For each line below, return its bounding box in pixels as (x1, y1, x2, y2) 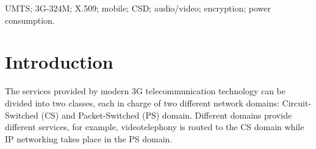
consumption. (5, 13, 55, 26)
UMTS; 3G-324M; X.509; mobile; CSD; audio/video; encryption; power (5, 2, 271, 14)
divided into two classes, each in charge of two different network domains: (5, 96, 279, 109)
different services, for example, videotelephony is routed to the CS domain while (5, 120, 304, 133)
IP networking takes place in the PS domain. (5, 132, 173, 145)
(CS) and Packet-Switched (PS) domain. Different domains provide (41, 108, 292, 121)
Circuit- (282, 96, 312, 109)
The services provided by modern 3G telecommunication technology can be (5, 85, 286, 97)
